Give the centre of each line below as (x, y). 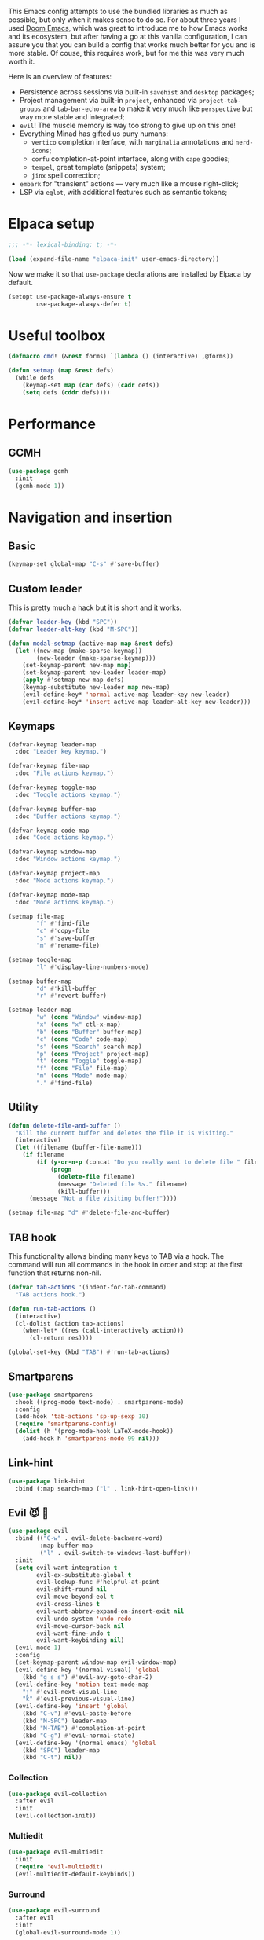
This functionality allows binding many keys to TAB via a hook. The (116, 1256)
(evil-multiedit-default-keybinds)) (75, 1874)
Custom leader (45, 589)
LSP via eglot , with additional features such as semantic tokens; (123, 192)
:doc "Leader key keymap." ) (61, 752)
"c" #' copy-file (63, 931)
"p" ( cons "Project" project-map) (93, 1054)
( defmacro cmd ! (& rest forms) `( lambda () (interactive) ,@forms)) (121, 357)
